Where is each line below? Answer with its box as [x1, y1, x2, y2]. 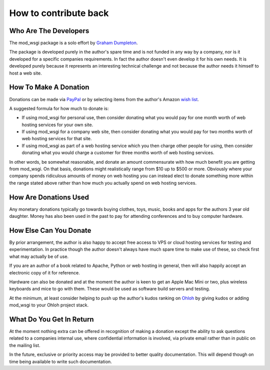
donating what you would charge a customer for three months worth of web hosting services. [21, 150, 214, 156]
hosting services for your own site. [21, 122, 93, 128]
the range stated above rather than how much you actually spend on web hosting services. [9, 180, 197, 186]
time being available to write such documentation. [9, 358, 112, 364]
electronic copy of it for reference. [9, 269, 80, 275]
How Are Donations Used [9, 193, 89, 201]
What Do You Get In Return [9, 315, 94, 323]
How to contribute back [9, 8, 109, 19]
